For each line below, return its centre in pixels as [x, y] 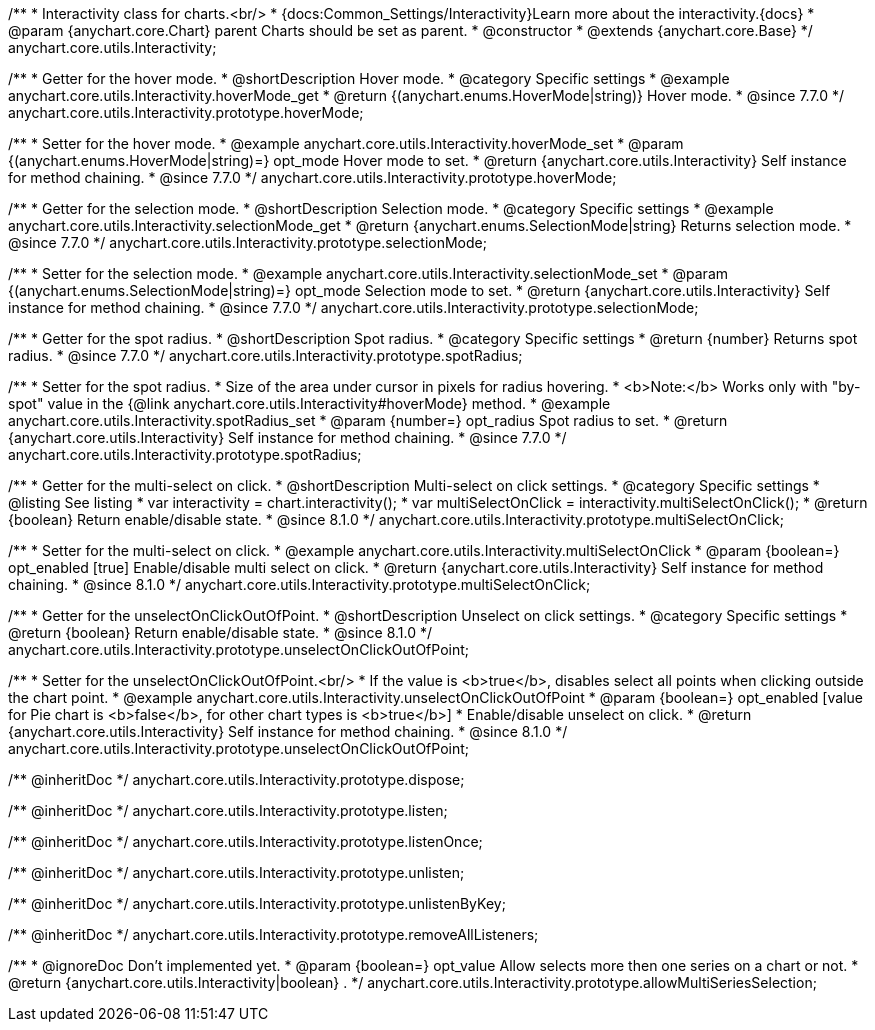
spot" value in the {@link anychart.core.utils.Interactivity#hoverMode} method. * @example [309, 403]
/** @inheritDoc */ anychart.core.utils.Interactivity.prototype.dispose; [236, 779]
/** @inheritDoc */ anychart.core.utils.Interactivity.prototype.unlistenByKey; [257, 903]
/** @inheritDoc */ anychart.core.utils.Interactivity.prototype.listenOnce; [245, 841]
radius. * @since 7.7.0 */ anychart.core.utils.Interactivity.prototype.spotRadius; [265, 355]
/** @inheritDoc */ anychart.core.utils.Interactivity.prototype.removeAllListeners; [273, 934]
